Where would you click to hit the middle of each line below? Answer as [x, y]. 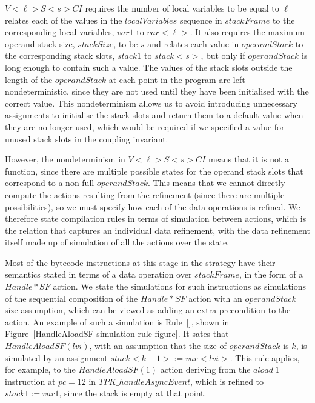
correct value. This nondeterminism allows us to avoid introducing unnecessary [151, 103]
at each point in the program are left [177, 79]
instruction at [30, 381]
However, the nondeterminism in [65, 159]
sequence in [201, 20]
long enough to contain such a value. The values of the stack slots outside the [149, 67]
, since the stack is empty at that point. [133, 393]
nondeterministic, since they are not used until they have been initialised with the [157, 91]
